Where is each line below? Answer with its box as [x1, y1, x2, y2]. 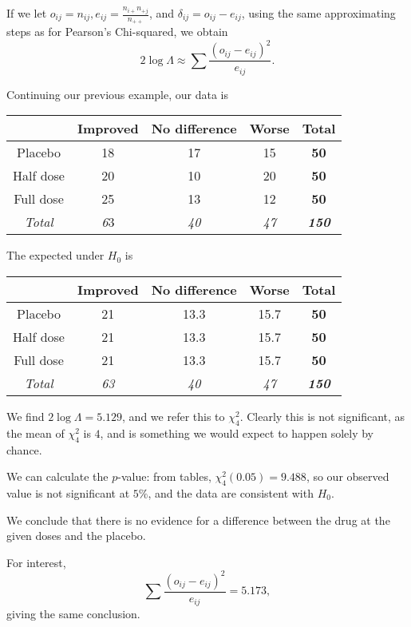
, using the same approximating [241, 5, 396, 21]
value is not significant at [6, 484, 130, 501]
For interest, [6, 554, 66, 570]
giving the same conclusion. [6, 605, 140, 622]
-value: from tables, [117, 468, 211, 485]
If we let [6, 5, 47, 21]
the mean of [6, 424, 65, 441]
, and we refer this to [122, 408, 225, 424]
